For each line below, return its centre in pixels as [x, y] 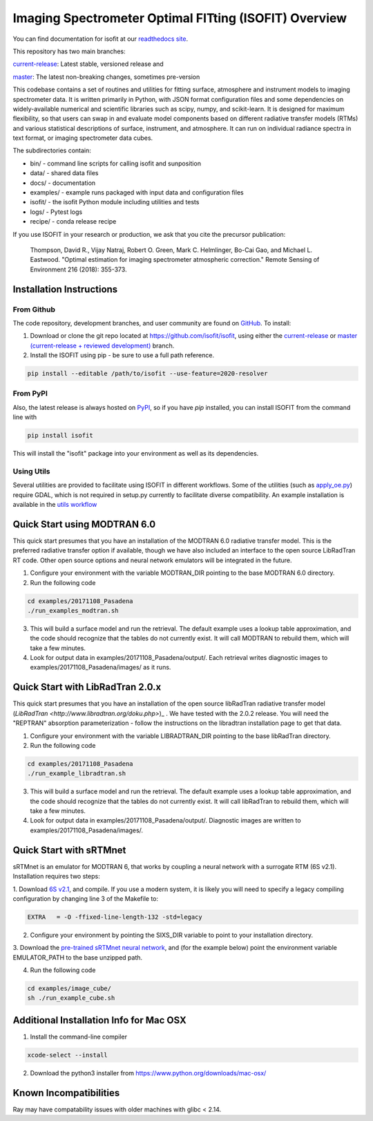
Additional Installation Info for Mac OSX [99, 1020]
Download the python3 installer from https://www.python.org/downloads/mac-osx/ [148, 1073]
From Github [34, 310]
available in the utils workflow [55, 505]
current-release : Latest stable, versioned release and [88, 64]
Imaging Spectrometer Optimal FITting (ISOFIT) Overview [180, 18]
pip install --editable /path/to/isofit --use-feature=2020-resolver [147, 374]
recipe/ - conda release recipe [73, 222]
